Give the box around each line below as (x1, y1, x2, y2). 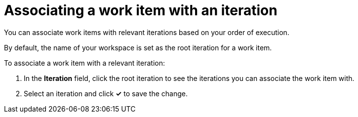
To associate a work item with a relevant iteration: (4, 58, 165, 67)
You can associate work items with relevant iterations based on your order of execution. (4, 28, 289, 37)
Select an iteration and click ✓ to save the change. (24, 89, 188, 98)
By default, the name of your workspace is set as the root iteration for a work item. (4, 43, 272, 52)
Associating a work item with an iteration (4, 2, 278, 19)
